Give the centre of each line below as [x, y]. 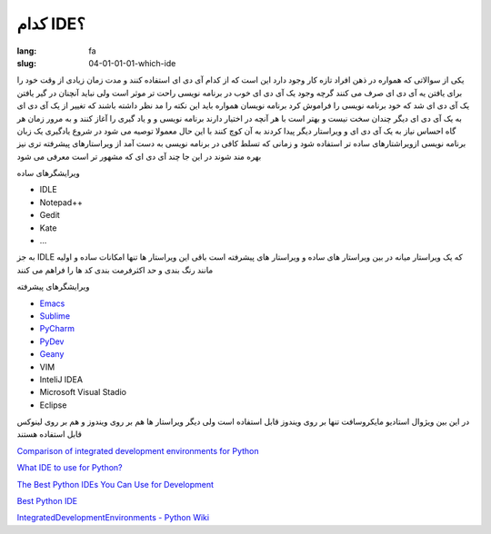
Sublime [55, 316]
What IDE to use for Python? [70, 468]
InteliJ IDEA [61, 379]
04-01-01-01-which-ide [132, 63]
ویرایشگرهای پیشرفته [53, 287]
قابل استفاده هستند [49, 434]
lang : [27, 51]
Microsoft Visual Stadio [83, 392]
